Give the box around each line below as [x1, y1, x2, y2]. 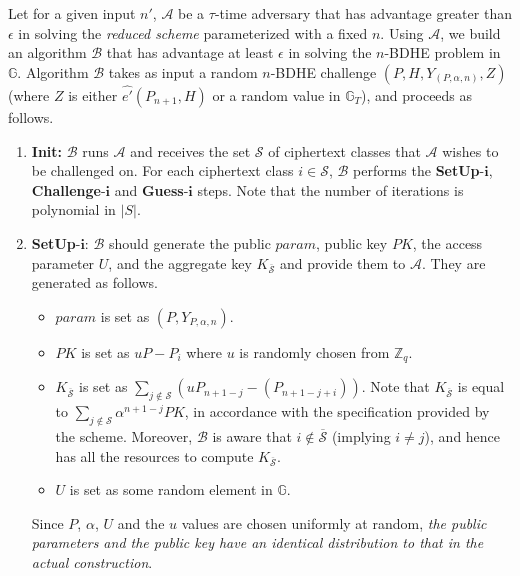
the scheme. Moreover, [55, 425, 193, 446]
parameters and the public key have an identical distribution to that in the [31, 532, 484, 553]
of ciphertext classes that [268, 140, 421, 161]
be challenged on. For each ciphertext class [31, 160, 294, 181]
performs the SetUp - [353, 160, 485, 181]
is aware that [212, 425, 292, 446]
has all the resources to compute [55, 445, 254, 466]
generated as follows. [31, 272, 158, 293]
